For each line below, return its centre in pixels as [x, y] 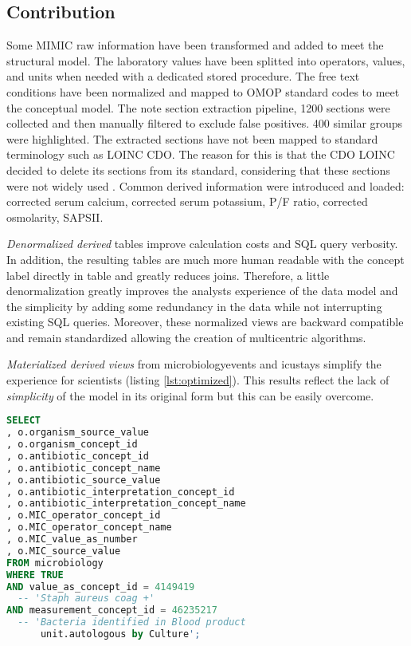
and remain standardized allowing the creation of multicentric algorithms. [186, 337]
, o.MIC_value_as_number [72, 540]
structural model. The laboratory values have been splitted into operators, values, [206, 60]
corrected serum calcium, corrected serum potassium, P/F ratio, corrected [187, 201]
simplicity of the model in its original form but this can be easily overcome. [190, 395]
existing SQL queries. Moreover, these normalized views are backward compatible [205, 322]
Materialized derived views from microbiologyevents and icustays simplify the [194, 364]
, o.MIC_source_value [64, 551]
